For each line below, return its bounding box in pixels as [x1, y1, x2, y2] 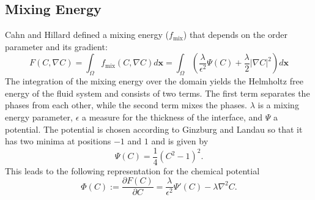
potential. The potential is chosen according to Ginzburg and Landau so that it [5, 122, 303, 135]
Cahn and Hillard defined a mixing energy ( [5, 28, 169, 41]
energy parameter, [5, 110, 73, 123]
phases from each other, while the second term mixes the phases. [5, 98, 248, 111]
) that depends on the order [183, 28, 287, 41]
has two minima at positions [5, 135, 111, 147]
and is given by [151, 135, 209, 147]
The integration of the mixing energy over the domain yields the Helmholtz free [5, 75, 303, 87]
